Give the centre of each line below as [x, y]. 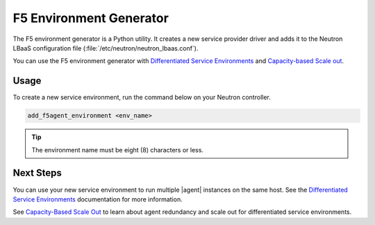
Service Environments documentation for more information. [98, 199]
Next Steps [37, 173]
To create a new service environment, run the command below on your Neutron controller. [142, 98]
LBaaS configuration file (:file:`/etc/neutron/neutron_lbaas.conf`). [106, 48]
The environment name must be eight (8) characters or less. [118, 150]
